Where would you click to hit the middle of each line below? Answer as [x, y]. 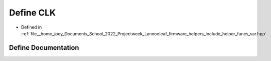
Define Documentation [44, 48]
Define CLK [32, 13]
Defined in [32, 27]
